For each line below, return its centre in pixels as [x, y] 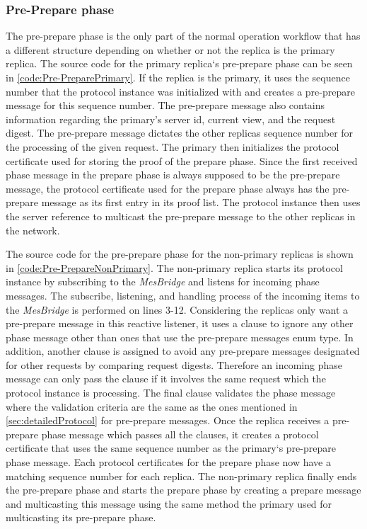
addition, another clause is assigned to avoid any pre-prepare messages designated [183, 351]
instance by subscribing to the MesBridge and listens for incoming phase [163, 281]
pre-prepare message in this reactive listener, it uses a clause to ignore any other [180, 323]
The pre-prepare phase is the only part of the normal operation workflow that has [183, 36]
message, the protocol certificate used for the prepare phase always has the [168, 188]
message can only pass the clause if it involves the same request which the [166, 379]
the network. [33, 230]
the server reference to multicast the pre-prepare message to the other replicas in [181, 216]
